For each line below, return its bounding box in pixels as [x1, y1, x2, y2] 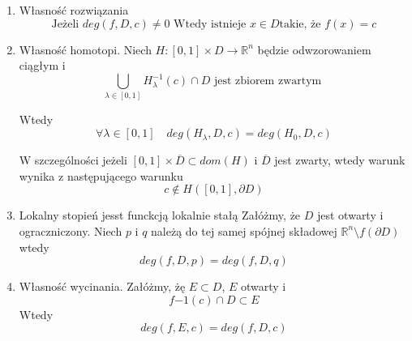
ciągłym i [19, 57, 66, 74]
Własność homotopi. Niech [19, 40, 152, 58]
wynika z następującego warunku [19, 167, 183, 184]
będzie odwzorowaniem [257, 40, 371, 58]
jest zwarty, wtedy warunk [274, 151, 406, 168]
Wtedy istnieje [174, 18, 247, 30]
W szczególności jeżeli [19, 151, 127, 168]
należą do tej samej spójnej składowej [151, 222, 337, 239]
